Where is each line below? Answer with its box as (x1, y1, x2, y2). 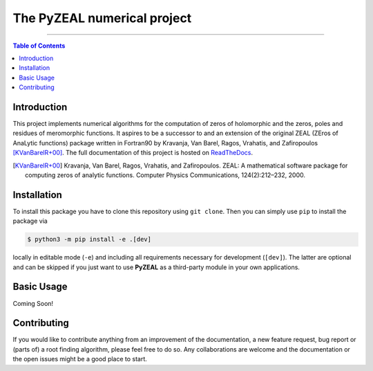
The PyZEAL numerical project (12, 10, 192, 26)
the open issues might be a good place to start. (12, 355, 148, 363)
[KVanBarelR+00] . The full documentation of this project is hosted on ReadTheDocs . (12, 149, 254, 157)
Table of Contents (12, 42, 66, 50)
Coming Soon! (12, 299, 54, 307)
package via (12, 217, 48, 225)
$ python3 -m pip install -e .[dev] (27, 235, 152, 244)
